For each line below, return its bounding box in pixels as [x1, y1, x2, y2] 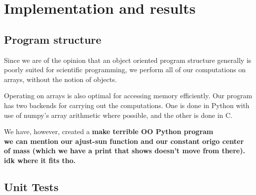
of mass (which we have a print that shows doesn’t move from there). [4, 145, 245, 156]
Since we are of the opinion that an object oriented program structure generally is [4, 55, 252, 65]
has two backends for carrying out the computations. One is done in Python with [4, 100, 250, 110]
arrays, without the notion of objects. [4, 74, 117, 84]
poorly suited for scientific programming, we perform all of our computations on [4, 64, 246, 75]
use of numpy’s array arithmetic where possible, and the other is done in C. [4, 110, 232, 120]
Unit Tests [4, 179, 59, 194]
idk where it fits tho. [4, 155, 76, 165]
